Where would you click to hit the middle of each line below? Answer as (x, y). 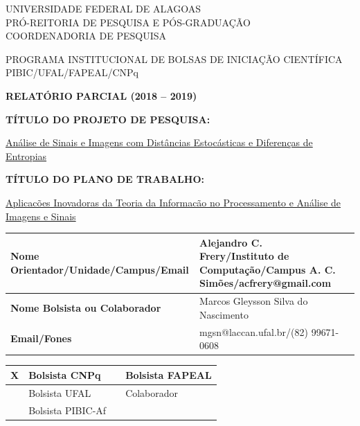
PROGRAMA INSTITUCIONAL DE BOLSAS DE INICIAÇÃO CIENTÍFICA (174, 59)
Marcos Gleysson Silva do (254, 301)
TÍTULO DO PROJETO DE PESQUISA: (108, 119)
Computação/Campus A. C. (268, 269)
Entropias (26, 156)
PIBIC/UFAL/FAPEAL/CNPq (72, 72)
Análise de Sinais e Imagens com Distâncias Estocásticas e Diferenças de (159, 142)
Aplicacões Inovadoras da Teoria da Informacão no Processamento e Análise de (173, 202)
